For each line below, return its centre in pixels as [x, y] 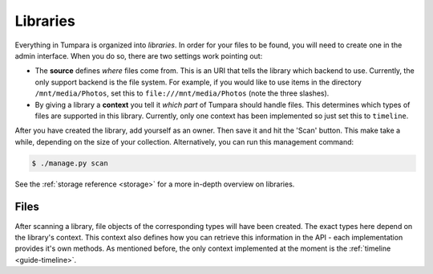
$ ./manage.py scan [70, 163]
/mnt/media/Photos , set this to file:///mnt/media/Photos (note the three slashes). [182, 93]
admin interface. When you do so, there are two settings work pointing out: [139, 55]
